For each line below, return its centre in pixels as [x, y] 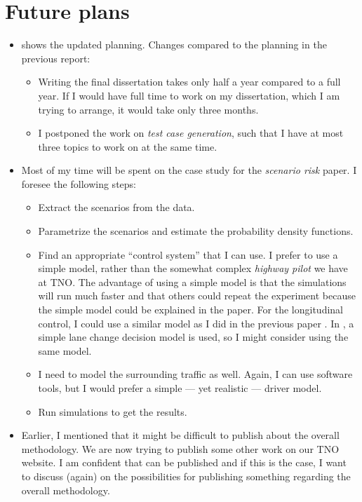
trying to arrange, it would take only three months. [148, 109]
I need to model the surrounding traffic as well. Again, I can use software [195, 374]
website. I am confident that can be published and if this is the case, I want [184, 462]
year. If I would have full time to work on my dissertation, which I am [189, 95]
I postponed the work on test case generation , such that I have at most [191, 133]
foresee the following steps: [79, 183]
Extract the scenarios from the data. [116, 207]
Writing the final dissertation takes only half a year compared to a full [189, 82]
